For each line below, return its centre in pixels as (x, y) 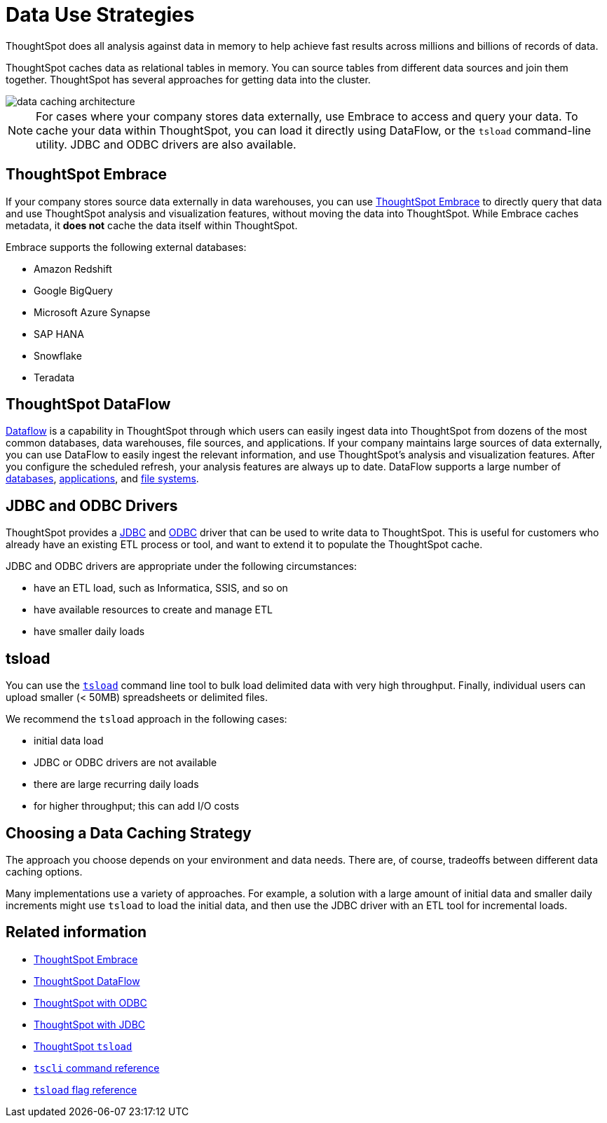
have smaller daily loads (89, 632)
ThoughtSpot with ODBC (90, 1002)
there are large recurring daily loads (116, 784)
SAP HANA (59, 334)
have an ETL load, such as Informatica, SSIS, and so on (161, 588)
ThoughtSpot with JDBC (90, 1024)
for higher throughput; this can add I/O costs (137, 806)
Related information (76, 932)
